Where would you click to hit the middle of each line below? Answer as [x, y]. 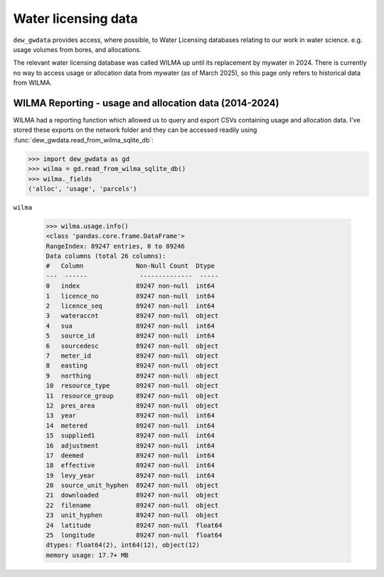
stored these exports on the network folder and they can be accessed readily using [135, 130]
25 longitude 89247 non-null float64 [134, 535]
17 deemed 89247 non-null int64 [130, 455]
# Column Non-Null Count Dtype [130, 266]
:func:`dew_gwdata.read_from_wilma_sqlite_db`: [83, 140]
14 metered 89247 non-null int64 [130, 425]
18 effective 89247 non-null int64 [130, 466]
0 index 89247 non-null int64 [130, 286]
